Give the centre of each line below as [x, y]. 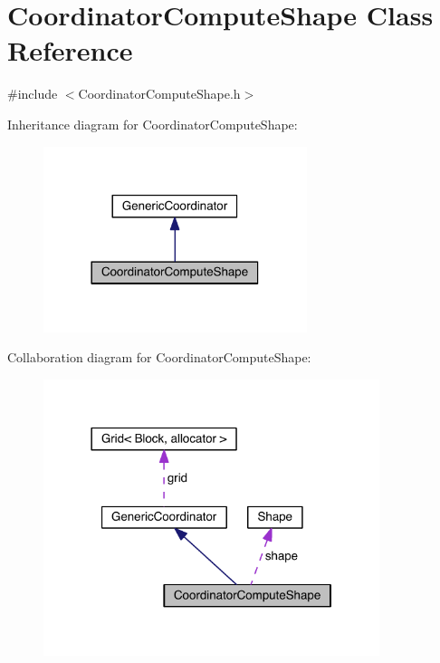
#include [33, 94]
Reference [70, 50]
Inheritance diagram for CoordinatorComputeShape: [153, 124]
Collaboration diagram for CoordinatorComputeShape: [159, 357]
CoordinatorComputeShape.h [159, 94]
